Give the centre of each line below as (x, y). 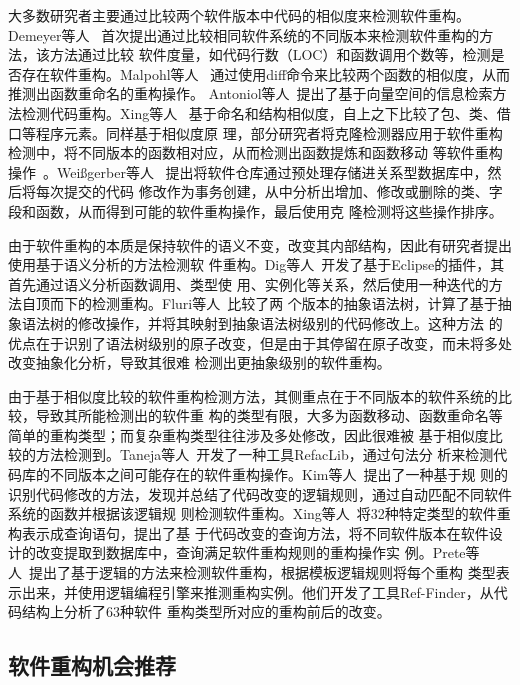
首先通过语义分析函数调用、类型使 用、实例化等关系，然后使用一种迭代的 (248, 283)
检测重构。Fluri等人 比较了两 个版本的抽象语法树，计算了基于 (294, 303)
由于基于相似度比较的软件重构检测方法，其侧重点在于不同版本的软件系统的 (253, 395)
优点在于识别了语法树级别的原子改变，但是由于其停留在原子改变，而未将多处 (260, 342)
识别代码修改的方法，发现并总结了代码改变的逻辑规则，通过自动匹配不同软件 (260, 493)
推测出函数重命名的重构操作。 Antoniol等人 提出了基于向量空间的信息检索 (250, 93)
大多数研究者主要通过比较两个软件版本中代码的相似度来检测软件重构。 (239, 15)
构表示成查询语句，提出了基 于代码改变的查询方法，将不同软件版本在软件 (248, 532)
